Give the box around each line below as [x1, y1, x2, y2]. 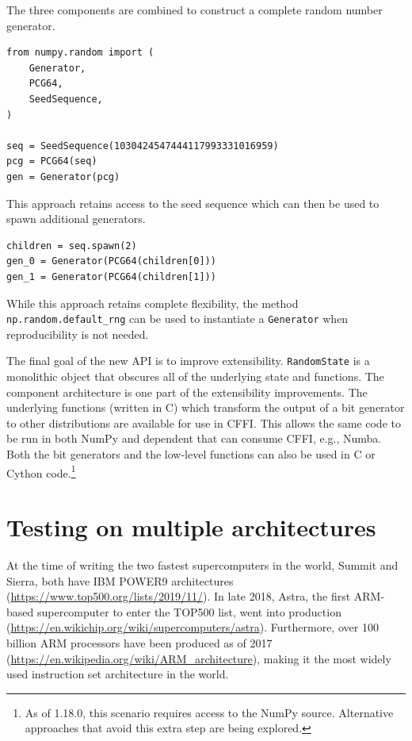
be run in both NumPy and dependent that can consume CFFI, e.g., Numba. [6, 430, 382, 447]
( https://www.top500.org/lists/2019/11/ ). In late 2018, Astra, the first [6, 588, 351, 605]
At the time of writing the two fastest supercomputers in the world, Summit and [6, 556, 399, 573]
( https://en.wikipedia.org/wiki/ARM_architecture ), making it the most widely [6, 650, 391, 666]
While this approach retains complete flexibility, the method [6, 294, 299, 311]
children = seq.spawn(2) [6, 240, 137, 251]
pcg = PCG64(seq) [6, 155, 97, 167]
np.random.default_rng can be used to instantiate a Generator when [6, 310, 349, 327]
